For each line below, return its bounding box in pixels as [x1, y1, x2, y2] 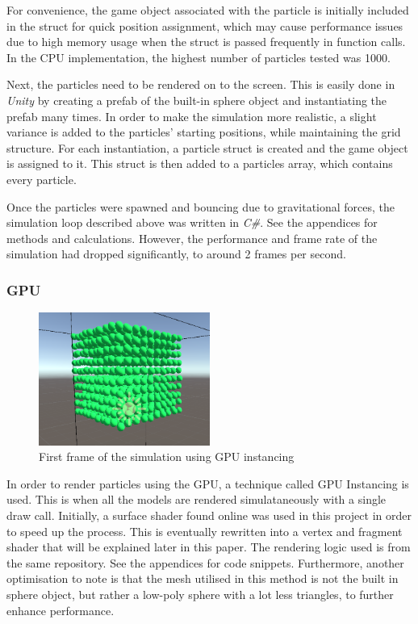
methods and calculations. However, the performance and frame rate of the [6, 229, 378, 246]
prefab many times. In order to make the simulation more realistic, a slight [6, 107, 377, 124]
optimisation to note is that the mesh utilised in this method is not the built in [6, 570, 399, 587]
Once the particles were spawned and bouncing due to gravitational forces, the [6, 198, 395, 215]
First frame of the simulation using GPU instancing [39, 448, 295, 465]
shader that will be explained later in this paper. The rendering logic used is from [6, 538, 411, 555]
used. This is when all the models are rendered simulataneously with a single [6, 491, 387, 508]
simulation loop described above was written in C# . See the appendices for [6, 214, 378, 231]
